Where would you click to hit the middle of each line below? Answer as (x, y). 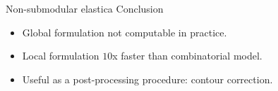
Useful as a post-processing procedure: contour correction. (147, 79)
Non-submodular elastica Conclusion (85, 8)
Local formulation (61, 56)
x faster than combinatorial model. (187, 56)
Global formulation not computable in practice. (125, 32)
